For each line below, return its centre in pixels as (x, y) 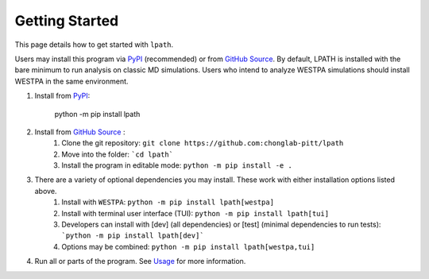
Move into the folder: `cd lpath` (118, 154)
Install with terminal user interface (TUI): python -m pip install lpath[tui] (195, 213)
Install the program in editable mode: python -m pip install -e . (177, 165)
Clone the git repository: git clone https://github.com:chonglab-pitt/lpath (203, 143)
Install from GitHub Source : (80, 132)
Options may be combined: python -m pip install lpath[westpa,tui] (188, 246)
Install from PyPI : (62, 96)
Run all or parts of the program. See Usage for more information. (140, 262)
